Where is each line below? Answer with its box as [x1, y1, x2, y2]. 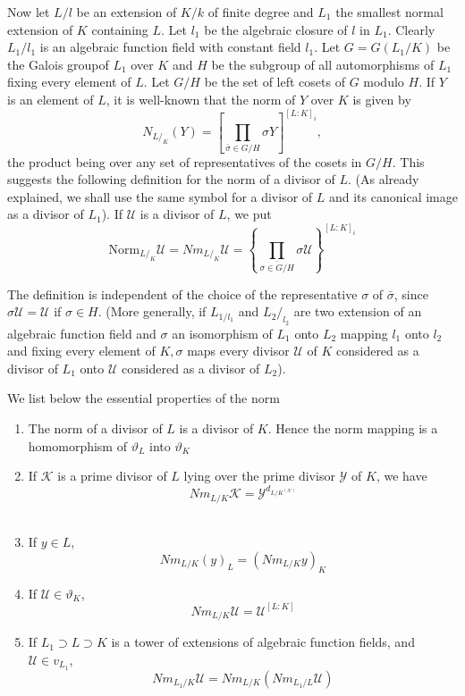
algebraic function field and [7, 323, 156, 342]
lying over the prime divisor [183, 466, 335, 485]
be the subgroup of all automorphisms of [211, 55, 435, 73]
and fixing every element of [7, 341, 156, 360]
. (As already [348, 170, 419, 189]
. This [392, 152, 425, 171]
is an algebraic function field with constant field [39, 38, 301, 56]
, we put [226, 205, 272, 223]
